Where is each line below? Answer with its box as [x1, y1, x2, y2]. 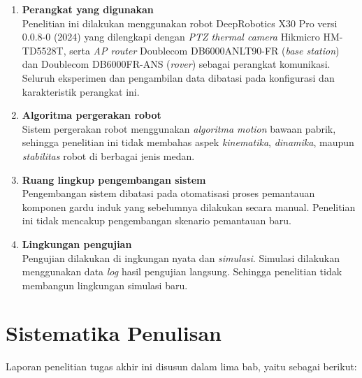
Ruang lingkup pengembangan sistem [22, 172, 206, 187]
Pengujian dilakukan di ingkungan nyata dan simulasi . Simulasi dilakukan [22, 250, 340, 265]
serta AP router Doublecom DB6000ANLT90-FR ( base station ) [69, 43, 340, 57]
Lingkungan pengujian [22, 236, 132, 251]
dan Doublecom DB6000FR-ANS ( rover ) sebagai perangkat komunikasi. [22, 57, 331, 71]
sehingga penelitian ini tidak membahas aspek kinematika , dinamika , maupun [22, 135, 354, 150]
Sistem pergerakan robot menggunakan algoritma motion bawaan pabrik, [22, 121, 336, 136]
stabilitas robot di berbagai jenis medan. [22, 148, 195, 163]
